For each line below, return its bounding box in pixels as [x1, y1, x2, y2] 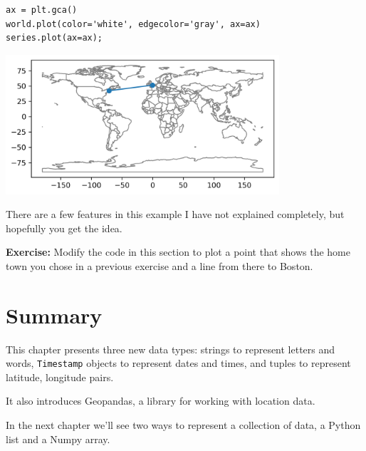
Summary [6, 300, 103, 329]
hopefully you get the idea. [6, 220, 122, 235]
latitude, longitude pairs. [6, 369, 114, 384]
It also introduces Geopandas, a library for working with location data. [6, 393, 315, 408]
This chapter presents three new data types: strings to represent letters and [6, 341, 335, 356]
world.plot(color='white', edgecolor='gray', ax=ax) [6, 19, 261, 29]
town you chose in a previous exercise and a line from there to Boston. [6, 258, 313, 273]
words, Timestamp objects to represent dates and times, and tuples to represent [6, 356, 351, 370]
